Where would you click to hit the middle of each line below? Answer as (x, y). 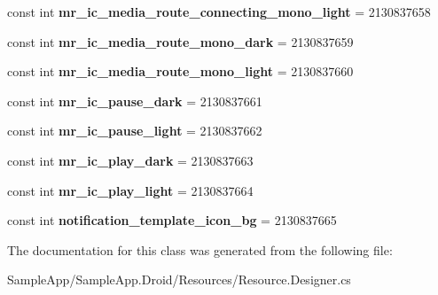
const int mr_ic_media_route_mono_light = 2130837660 (180, 71)
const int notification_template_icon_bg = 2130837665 (172, 220)
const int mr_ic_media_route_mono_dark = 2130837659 (180, 41)
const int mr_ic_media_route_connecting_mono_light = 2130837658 (219, 12)
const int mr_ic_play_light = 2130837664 (130, 190)
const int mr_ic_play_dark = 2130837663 (130, 160)
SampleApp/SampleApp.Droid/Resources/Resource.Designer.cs (179, 279)
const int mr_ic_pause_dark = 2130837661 (135, 101)
